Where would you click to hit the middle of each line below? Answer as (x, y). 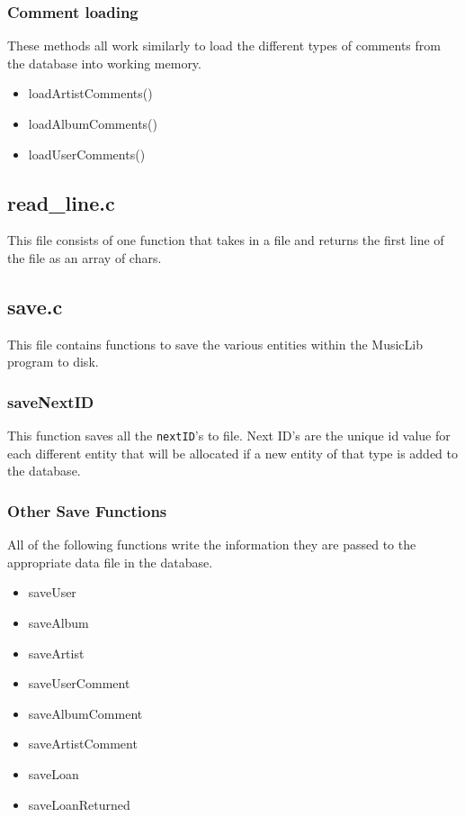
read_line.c (61, 202)
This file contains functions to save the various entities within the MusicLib (215, 344)
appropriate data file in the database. (110, 562)
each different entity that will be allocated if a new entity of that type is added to (232, 453)
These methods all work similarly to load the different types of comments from (224, 45)
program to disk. (53, 362)
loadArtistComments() (90, 93)
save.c (35, 306)
